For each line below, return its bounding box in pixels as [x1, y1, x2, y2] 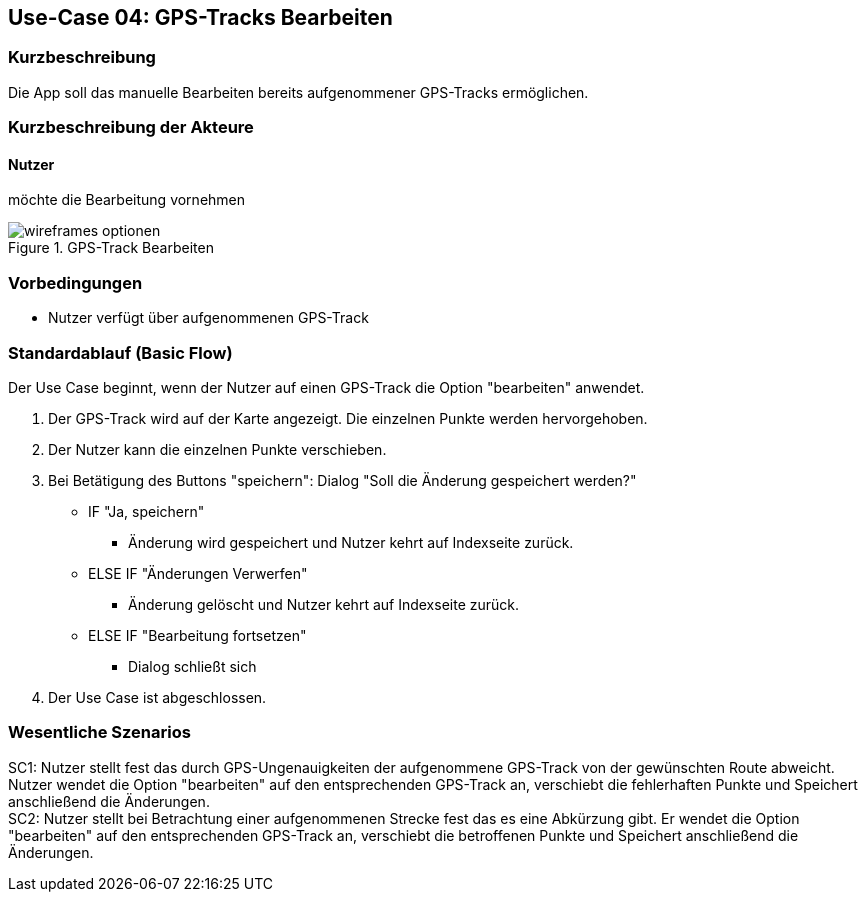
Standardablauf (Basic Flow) [8, 342, 233, 363]
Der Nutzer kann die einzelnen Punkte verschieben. [48, 440, 387, 458]
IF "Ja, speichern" [88, 502, 205, 520]
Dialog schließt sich [128, 657, 257, 675]
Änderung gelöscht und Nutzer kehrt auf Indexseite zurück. [128, 595, 520, 613]
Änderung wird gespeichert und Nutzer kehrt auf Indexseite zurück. [128, 533, 574, 551]
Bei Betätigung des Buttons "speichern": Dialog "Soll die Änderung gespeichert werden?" [48, 471, 637, 489]
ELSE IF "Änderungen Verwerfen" [88, 564, 308, 582]
